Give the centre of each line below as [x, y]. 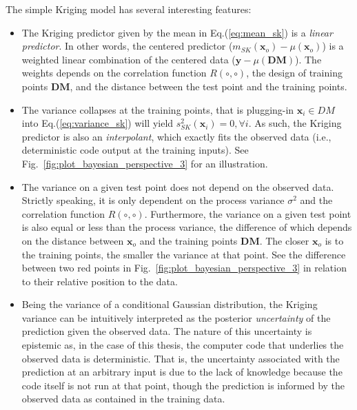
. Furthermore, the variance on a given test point [248, 213]
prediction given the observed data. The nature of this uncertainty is [167, 331]
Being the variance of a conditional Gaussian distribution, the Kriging [170, 304]
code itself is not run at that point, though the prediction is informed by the [183, 385]
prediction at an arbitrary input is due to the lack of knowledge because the [182, 372]
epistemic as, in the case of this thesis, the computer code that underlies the [183, 345]
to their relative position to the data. [100, 281]
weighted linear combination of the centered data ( [129, 59]
